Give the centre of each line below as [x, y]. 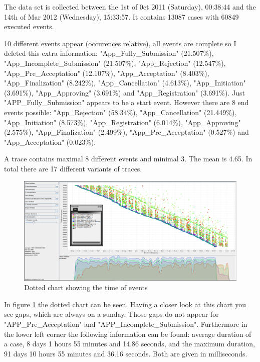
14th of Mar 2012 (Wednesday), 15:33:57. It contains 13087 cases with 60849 [121, 16]
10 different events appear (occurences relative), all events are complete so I [120, 43]
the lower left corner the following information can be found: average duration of [128, 334]
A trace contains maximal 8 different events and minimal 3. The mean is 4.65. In [128, 159]
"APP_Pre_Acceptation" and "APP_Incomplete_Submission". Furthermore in [126, 324]
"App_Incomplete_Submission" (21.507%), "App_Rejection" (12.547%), [115, 63]
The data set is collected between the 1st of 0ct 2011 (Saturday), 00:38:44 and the [130, 7]
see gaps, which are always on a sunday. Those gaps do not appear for [111, 314]
